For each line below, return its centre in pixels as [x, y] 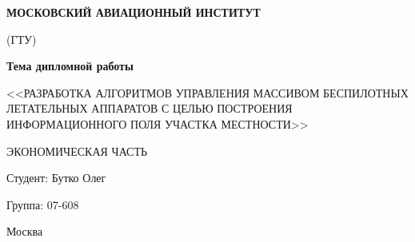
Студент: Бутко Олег [56, 178]
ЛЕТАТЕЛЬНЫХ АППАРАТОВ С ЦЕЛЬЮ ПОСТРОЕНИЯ [150, 108]
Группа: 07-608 [43, 204]
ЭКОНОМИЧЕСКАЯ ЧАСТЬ [77, 151]
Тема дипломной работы [70, 66]
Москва [25, 231]
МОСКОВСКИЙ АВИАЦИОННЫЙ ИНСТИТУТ [134, 12]
